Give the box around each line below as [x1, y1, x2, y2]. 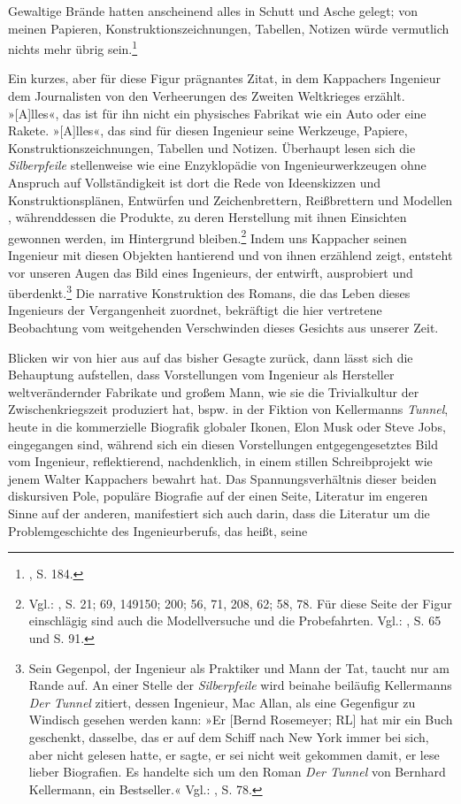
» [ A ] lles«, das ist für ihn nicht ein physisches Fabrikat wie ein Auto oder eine [8, 103, 426, 122]
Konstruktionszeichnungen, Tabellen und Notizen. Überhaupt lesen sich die [8, 138, 416, 157]
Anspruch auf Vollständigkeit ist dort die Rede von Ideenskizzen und [8, 173, 380, 191]
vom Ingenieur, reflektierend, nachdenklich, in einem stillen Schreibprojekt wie [8, 452, 433, 471]
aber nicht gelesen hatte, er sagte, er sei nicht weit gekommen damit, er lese [28, 745, 440, 763]
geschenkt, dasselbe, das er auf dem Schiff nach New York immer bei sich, [28, 727, 429, 746]
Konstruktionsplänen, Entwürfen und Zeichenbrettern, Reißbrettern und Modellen [8, 190, 453, 209]
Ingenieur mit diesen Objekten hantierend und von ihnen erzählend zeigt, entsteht [8, 246, 453, 264]
